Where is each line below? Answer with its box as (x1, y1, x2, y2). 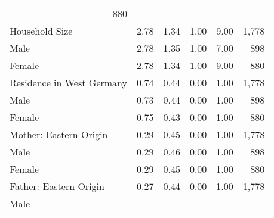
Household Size (10, 24, 73, 38)
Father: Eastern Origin (10, 179, 104, 193)
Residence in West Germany (10, 76, 127, 89)
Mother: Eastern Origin (10, 127, 108, 141)
